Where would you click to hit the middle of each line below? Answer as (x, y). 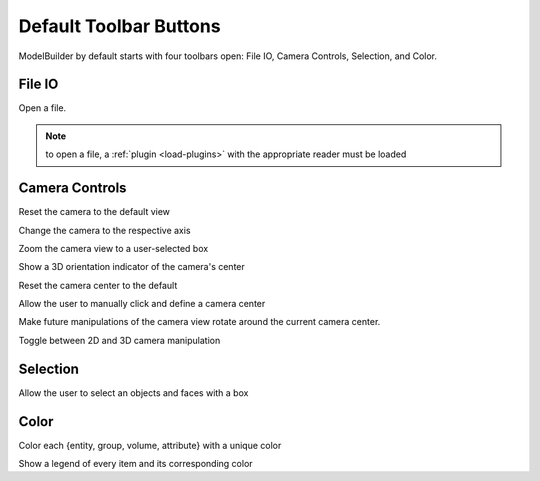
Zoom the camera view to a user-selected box (113, 248)
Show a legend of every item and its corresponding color (136, 464)
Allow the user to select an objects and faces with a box (133, 392)
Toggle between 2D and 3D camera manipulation (119, 340)
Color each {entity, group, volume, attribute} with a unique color (150, 445)
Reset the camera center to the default (98, 285)
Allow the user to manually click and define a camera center (142, 304)
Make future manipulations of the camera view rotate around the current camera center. (199, 322)
